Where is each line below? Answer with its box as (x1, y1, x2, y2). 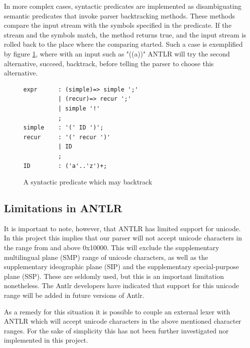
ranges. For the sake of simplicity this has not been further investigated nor (4, 325, 229, 335)
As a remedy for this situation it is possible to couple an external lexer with (4, 306, 230, 316)
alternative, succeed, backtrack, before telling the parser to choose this (4, 58, 214, 68)
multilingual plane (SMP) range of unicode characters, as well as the (4, 252, 208, 262)
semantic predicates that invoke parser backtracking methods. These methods (4, 10, 235, 20)
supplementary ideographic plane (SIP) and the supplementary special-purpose (4, 261, 239, 272)
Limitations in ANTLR (4, 201, 123, 216)
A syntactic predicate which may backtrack (23, 177, 152, 187)
